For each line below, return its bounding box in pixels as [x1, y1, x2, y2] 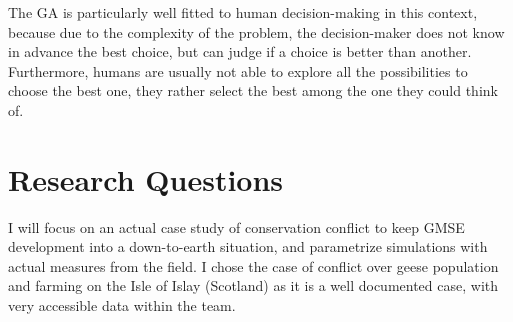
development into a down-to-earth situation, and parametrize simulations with [8, 236, 488, 257]
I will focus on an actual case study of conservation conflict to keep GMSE [8, 216, 465, 237]
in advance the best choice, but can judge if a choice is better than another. [8, 41, 472, 62]
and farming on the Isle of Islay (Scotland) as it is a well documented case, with [8, 275, 498, 296]
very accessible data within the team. [8, 295, 236, 316]
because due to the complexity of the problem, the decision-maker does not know [8, 21, 505, 42]
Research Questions [8, 158, 284, 199]
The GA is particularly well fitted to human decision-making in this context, [8, 2, 478, 22]
